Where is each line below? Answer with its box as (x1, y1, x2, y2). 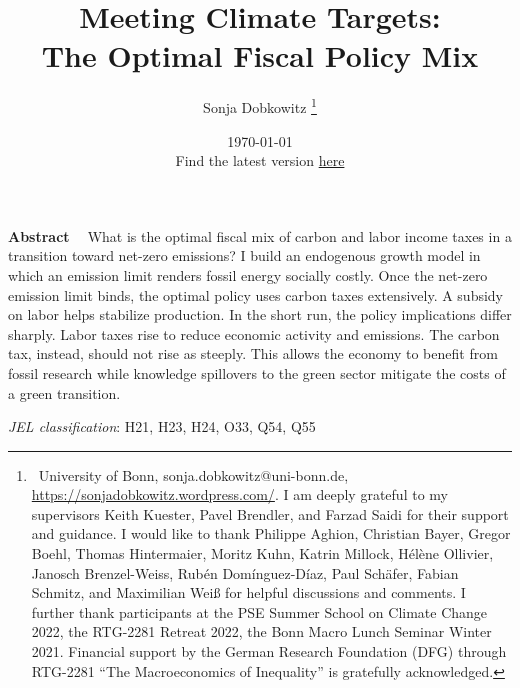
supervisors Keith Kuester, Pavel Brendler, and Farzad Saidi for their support (31, 503, 509, 524)
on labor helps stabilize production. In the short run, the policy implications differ (8, 304, 512, 325)
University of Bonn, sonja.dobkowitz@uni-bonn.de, (38, 464, 349, 485)
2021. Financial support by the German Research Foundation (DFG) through (31, 641, 507, 662)
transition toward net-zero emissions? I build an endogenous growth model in (8, 245, 481, 266)
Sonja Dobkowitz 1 (203, 94, 317, 117)
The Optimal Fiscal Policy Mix (41, 35, 479, 76)
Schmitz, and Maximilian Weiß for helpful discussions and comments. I (31, 582, 466, 603)
